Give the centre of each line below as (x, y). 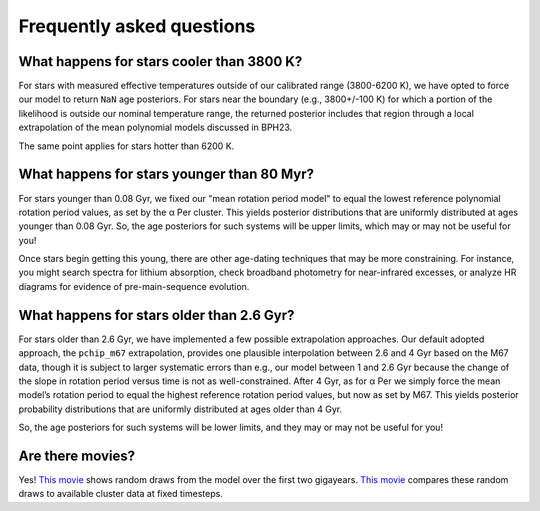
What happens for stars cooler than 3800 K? (160, 61)
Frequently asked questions (137, 26)
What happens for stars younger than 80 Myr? (166, 174)
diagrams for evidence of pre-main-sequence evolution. (134, 286)
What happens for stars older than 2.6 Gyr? (156, 315)
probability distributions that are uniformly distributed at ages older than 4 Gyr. (180, 409)
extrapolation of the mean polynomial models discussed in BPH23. (155, 127)
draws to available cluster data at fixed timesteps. (121, 494)
